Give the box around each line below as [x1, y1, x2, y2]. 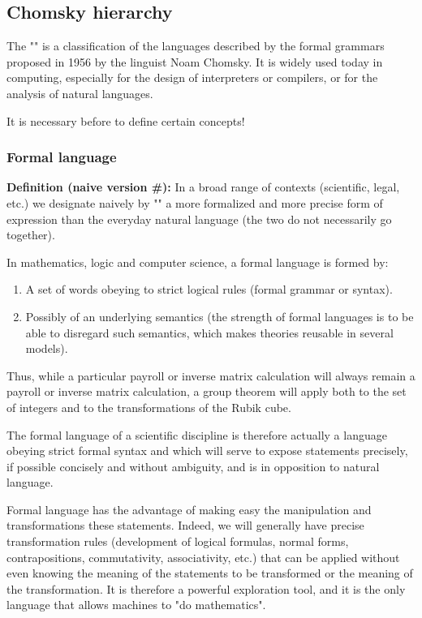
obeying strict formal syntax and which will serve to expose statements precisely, [6, 442, 408, 459]
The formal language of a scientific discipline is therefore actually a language [6, 426, 387, 443]
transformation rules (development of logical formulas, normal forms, [6, 533, 349, 550]
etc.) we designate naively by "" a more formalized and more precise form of [6, 194, 383, 211]
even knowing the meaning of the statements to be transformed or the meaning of [6, 564, 413, 582]
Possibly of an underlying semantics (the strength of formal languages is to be [25, 307, 414, 324]
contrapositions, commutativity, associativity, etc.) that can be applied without [6, 548, 400, 565]
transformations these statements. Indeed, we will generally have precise [6, 517, 364, 534]
